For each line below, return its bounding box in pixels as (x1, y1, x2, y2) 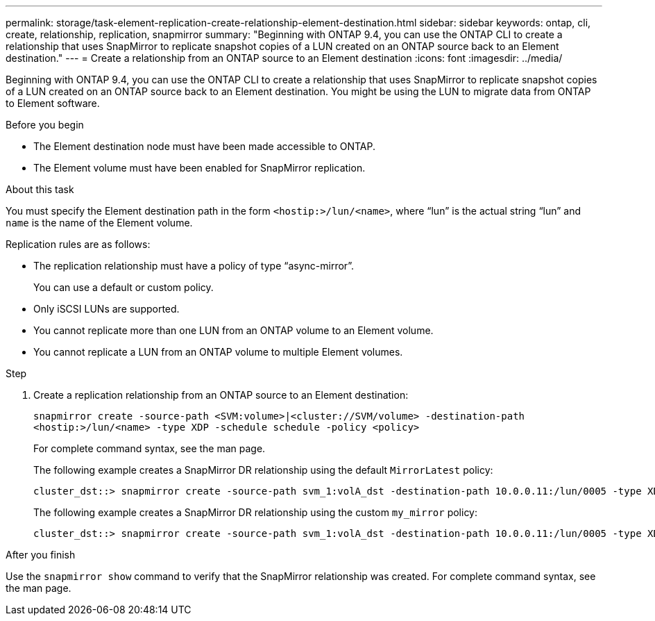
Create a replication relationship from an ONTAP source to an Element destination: (33, 389, 409, 401)
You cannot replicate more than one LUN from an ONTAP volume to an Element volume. (33, 324, 434, 336)
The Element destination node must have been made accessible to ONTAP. (33, 140, 376, 152)
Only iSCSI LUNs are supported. (33, 303, 180, 315)
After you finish (6, 549, 76, 561)
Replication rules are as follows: (6, 238, 151, 250)
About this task (6, 183, 74, 195)
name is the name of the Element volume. (6, 217, 193, 229)
